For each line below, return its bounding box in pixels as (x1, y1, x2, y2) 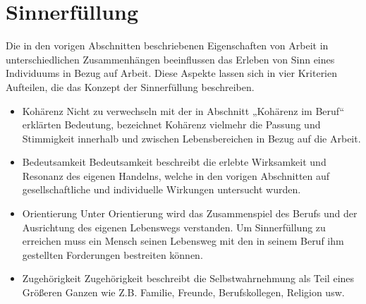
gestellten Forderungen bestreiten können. (22, 247, 203, 262)
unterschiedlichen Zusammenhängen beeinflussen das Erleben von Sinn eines (6, 51, 335, 66)
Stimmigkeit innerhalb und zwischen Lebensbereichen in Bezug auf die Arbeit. (22, 130, 361, 145)
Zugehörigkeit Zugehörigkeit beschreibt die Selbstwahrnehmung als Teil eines (22, 271, 355, 286)
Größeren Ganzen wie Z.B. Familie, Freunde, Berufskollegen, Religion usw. (22, 285, 345, 300)
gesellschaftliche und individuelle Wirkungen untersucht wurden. (22, 182, 301, 197)
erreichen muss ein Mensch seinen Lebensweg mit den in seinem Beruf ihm (22, 233, 344, 248)
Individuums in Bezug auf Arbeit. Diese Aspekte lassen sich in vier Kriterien (6, 66, 338, 80)
